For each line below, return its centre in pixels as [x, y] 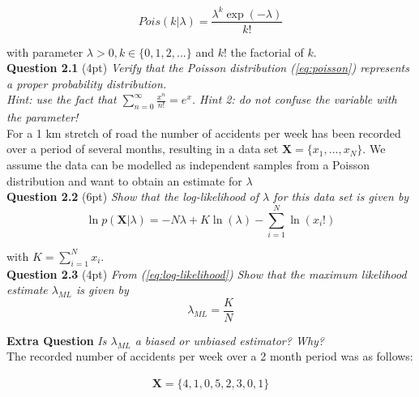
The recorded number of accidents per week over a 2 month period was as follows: [210, 356]
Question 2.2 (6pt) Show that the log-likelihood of [133, 196]
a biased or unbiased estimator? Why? [229, 340]
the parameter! [43, 117]
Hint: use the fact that [62, 99]
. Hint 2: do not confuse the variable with [294, 99]
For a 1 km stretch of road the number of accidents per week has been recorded [204, 132]
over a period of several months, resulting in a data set [143, 149]
